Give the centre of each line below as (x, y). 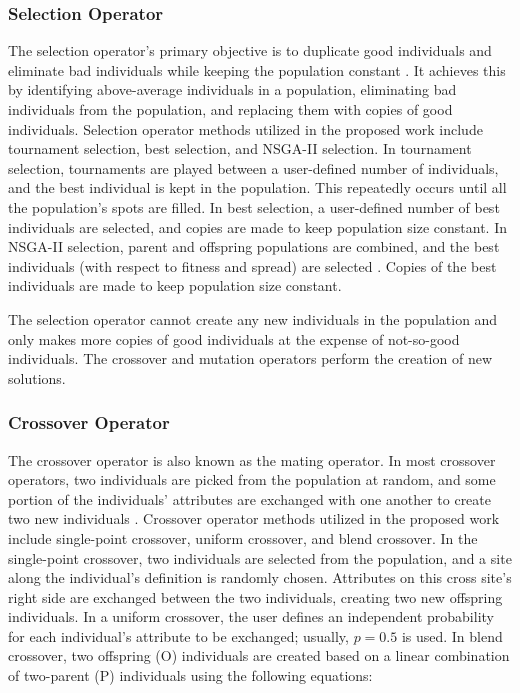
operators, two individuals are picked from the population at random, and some (252, 479)
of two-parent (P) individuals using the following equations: (190, 675)
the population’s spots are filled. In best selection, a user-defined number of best (254, 206)
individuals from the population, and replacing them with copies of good (230, 109)
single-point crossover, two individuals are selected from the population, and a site (260, 557)
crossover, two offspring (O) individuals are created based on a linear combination (259, 655)
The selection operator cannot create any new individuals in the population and (253, 318)
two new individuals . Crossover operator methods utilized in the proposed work (254, 518)
